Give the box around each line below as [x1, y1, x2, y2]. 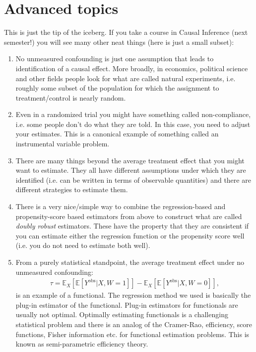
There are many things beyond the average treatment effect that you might [15, 155, 245, 165]
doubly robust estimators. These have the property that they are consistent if [15, 221, 249, 231]
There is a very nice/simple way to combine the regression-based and [15, 201, 226, 212]
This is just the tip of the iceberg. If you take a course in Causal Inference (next [4, 27, 248, 37]
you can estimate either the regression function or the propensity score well [15, 230, 245, 240]
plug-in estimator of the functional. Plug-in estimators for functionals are [15, 299, 238, 310]
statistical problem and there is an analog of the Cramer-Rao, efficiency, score [15, 319, 253, 329]
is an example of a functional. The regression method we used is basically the [15, 290, 251, 300]
